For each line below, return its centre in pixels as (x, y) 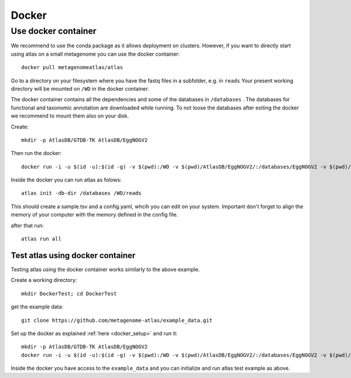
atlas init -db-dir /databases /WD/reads (81, 193)
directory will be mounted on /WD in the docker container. (80, 88)
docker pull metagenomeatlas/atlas (72, 68)
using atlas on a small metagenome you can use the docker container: (95, 54)
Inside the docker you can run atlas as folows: (66, 180)
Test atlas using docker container (73, 255)
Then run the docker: (36, 153)
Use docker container (54, 31)
